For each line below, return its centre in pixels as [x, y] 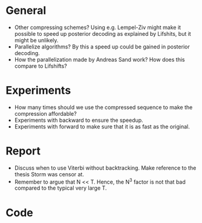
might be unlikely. [36, 40]
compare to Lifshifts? [41, 66]
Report [23, 151]
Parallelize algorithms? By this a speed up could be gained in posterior [102, 47]
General [26, 11]
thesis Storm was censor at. [49, 174]
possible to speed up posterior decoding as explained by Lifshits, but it [103, 33]
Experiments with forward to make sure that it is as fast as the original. [102, 126]
